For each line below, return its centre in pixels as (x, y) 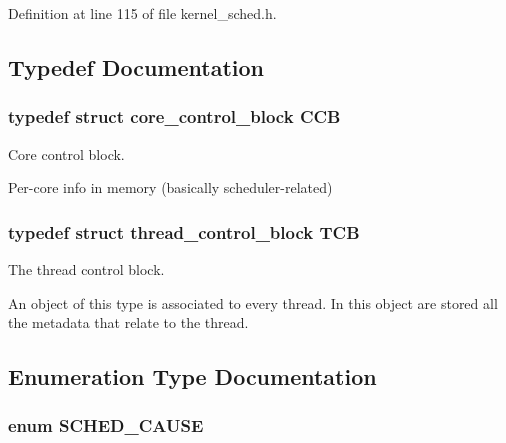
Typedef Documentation (136, 66)
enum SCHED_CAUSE (106, 425)
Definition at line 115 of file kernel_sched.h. (142, 13)
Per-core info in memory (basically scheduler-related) (170, 187)
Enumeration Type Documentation (192, 376)
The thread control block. (86, 269)
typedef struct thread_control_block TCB (184, 231)
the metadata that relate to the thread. (128, 322)
